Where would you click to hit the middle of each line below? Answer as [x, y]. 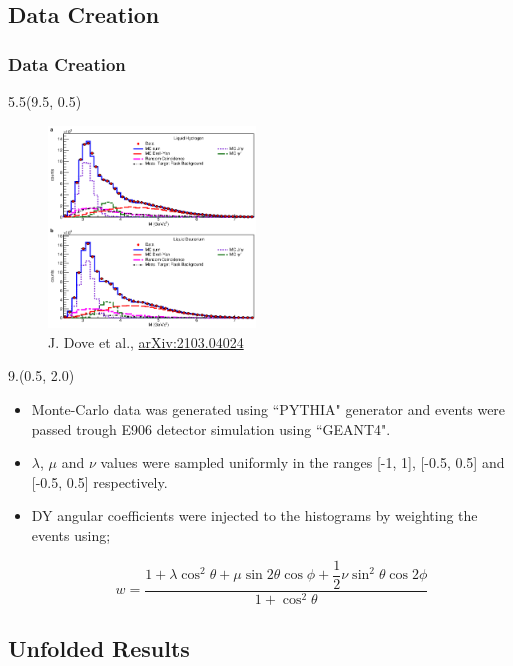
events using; [71, 534]
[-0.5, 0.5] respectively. [99, 481]
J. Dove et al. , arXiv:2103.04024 [146, 341]
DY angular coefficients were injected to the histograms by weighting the [254, 515]
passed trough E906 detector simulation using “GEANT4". [211, 428]
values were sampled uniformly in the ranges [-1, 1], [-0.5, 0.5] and [302, 462]
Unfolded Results [99, 648]
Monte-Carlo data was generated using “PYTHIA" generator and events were [268, 409]
